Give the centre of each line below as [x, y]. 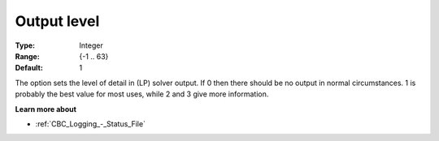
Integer [91, 45]
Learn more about [46, 109]
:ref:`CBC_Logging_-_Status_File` [91, 124]
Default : [29, 68]
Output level [57, 21]
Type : [25, 45]
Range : [27, 56]
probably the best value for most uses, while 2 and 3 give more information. [142, 94]
